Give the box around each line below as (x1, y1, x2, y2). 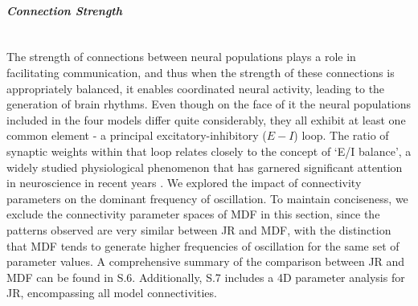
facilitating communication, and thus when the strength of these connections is (6, 63, 395, 80)
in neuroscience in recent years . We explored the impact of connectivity (6, 174, 362, 191)
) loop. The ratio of (293, 127, 389, 144)
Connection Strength (6, 2, 123, 18)
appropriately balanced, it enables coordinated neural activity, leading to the (6, 80, 385, 96)
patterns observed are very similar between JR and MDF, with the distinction (6, 221, 391, 238)
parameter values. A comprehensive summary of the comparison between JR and (6, 253, 405, 270)
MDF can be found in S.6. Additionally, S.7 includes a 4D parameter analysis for (6, 268, 405, 285)
